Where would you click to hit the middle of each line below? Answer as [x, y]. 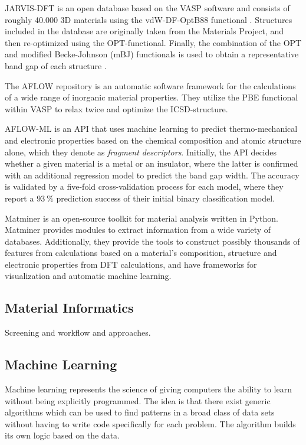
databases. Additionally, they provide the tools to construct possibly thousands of [152, 241]
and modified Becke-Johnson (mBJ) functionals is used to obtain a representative [152, 54]
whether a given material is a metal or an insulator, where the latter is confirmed [152, 163]
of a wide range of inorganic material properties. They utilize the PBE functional [152, 97]
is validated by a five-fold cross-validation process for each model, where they [144, 186]
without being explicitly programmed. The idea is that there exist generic [138, 400]
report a [19, 198]
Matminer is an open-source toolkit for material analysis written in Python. [142, 218]
